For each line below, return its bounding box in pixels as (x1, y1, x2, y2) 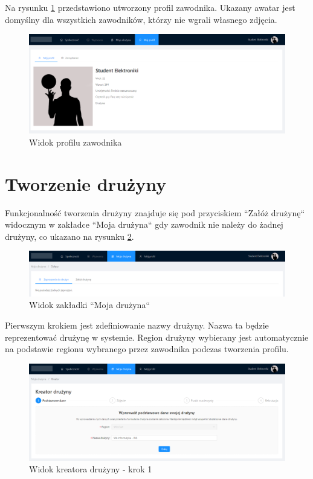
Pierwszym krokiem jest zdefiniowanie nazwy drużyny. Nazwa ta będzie (5, 319, 269, 332)
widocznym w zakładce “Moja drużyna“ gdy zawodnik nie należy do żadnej (5, 218, 283, 231)
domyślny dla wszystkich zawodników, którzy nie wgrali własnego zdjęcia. (5, 13, 277, 25)
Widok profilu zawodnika (29, 135, 122, 148)
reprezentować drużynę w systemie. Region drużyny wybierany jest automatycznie (5, 330, 309, 343)
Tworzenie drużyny (5, 171, 167, 196)
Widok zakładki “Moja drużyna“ (29, 298, 150, 311)
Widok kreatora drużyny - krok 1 (29, 463, 152, 475)
